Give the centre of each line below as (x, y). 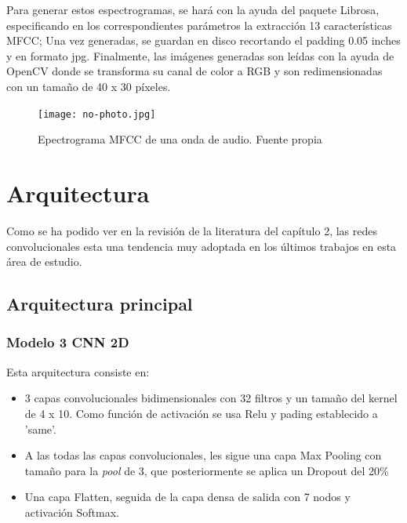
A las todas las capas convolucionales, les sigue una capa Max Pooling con (203, 455)
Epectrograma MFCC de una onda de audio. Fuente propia (180, 139)
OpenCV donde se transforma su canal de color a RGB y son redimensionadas (194, 71)
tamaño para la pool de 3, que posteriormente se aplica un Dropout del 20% (207, 470)
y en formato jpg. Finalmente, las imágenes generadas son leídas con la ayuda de (200, 55)
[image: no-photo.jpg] (97, 114)
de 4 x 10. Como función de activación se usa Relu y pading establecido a (201, 413)
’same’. (40, 429)
